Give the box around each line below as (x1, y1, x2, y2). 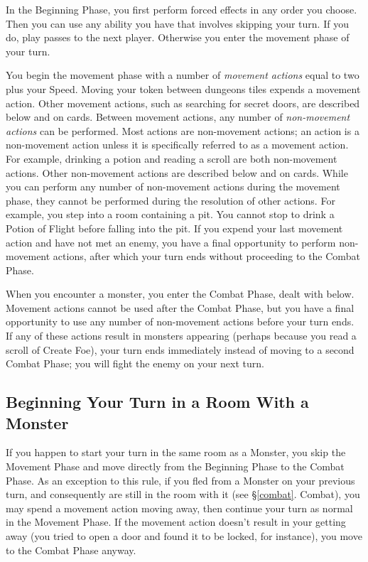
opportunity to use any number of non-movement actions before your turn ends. (6, 314, 355, 329)
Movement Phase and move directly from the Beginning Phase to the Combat (6, 459, 345, 474)
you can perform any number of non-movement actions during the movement (6, 179, 340, 194)
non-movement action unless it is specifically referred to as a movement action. (6, 137, 349, 152)
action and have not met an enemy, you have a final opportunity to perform (6, 234, 336, 249)
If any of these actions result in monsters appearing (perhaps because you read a (6, 328, 357, 343)
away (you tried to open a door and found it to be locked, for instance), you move (6, 529, 362, 543)
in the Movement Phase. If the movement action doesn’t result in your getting (6, 514, 346, 529)
